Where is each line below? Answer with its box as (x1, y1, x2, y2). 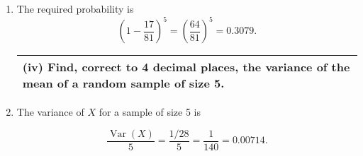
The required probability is (16, 1, 134, 16)
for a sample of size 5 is (99, 104, 201, 119)
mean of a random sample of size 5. (22, 75, 225, 92)
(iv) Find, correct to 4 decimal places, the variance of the (22, 59, 350, 76)
